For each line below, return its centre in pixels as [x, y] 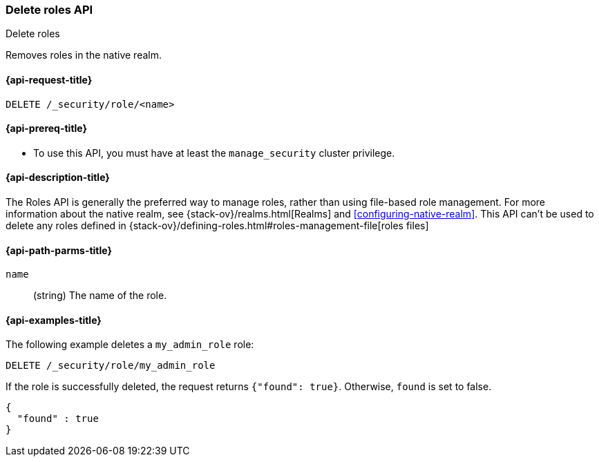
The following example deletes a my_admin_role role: [130, 345]
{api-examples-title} [54, 320]
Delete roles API [49, 10]
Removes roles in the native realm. [84, 55]
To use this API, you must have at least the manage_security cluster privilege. [214, 153]
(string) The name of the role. [100, 296]
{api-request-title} [49, 79]
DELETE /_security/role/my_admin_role [111, 366]
